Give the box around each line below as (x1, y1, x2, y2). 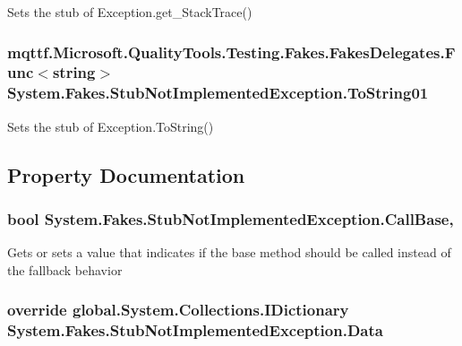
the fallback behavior (7, 260, 123, 279)
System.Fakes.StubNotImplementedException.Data (7, 319, 383, 342)
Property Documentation (7, 160, 245, 188)
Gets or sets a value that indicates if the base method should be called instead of (7, 243, 451, 262)
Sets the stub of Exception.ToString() (7, 117, 214, 135)
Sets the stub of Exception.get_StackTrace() (7, 3, 252, 21)
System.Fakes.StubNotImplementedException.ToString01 (7, 82, 429, 104)
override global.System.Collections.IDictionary (7, 298, 349, 321)
